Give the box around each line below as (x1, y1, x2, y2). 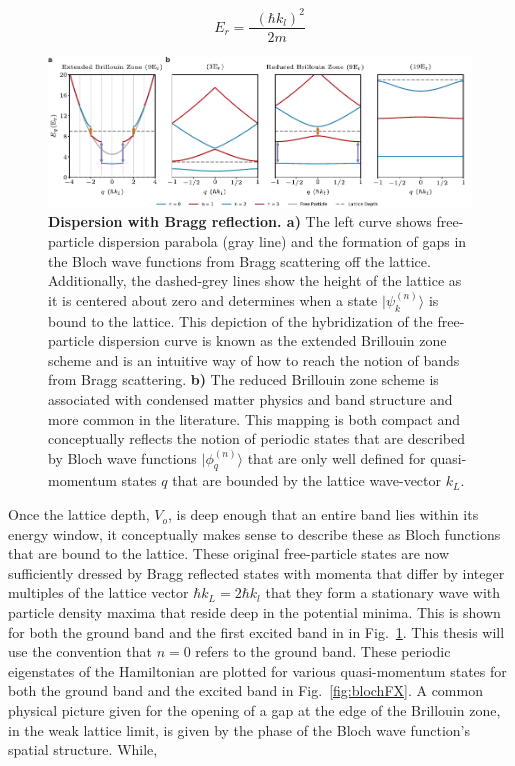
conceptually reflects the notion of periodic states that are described (48, 428, 465, 449)
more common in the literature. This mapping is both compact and (48, 408, 461, 429)
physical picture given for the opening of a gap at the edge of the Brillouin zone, (8, 700, 501, 721)
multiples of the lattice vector (8, 582, 189, 603)
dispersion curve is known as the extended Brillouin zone (98, 330, 447, 351)
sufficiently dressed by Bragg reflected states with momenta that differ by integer (8, 562, 505, 583)
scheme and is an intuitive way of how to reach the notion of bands (48, 349, 460, 370)
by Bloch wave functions (48, 447, 197, 468)
